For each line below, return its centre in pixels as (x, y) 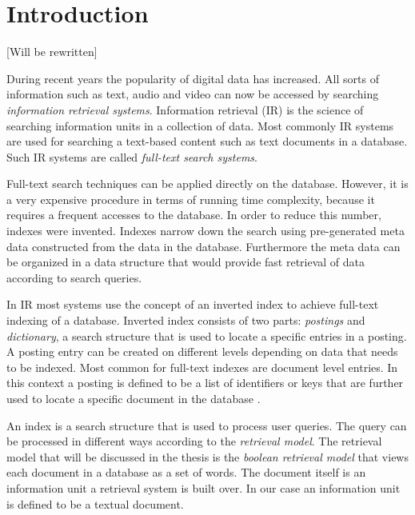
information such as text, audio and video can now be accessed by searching (193, 94)
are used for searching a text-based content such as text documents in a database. (207, 141)
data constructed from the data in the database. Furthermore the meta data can (204, 246)
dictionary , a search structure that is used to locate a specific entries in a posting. (207, 335)
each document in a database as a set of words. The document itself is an (186, 472)
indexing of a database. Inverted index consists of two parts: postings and (186, 320)
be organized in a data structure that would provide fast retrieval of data (186, 262)
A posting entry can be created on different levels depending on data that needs (202, 351)
